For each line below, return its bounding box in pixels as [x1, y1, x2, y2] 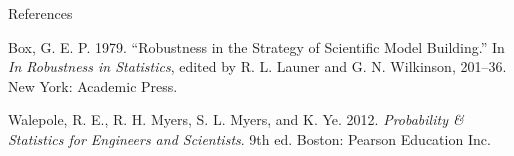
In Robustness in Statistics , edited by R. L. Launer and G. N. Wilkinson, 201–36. [8, 56, 507, 77]
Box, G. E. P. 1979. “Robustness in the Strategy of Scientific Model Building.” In [8, 36, 505, 57]
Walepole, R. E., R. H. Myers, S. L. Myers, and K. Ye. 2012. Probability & [8, 109, 464, 130]
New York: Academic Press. [8, 75, 178, 96]
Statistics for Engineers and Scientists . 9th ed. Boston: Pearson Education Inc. [8, 128, 491, 149]
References [8, 3, 73, 23]
